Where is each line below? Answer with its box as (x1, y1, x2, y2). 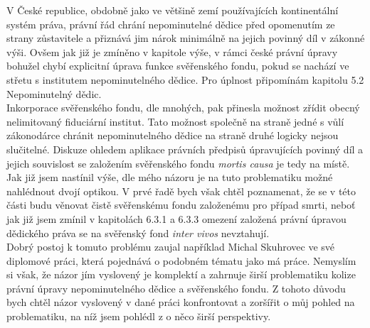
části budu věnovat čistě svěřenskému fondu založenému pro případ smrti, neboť (6, 197, 356, 212)
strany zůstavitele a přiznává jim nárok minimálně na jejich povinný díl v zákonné (6, 31, 365, 45)
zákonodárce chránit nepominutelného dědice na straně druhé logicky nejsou (6, 128, 339, 143)
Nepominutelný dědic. (6, 86, 102, 101)
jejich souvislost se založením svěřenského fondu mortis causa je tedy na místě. (6, 155, 350, 170)
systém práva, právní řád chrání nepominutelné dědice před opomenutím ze (6, 16, 335, 31)
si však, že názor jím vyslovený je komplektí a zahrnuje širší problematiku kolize (6, 267, 356, 282)
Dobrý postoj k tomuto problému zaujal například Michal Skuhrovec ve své (6, 239, 334, 254)
